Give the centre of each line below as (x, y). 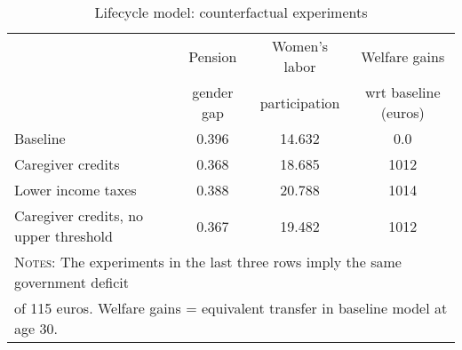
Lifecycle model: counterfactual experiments (231, 12)
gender (213, 92)
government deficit (72, 282)
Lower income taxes (76, 190)
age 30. (36, 328)
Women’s (300, 46)
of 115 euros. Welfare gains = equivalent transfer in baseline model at (231, 308)
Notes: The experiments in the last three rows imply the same (208, 262)
